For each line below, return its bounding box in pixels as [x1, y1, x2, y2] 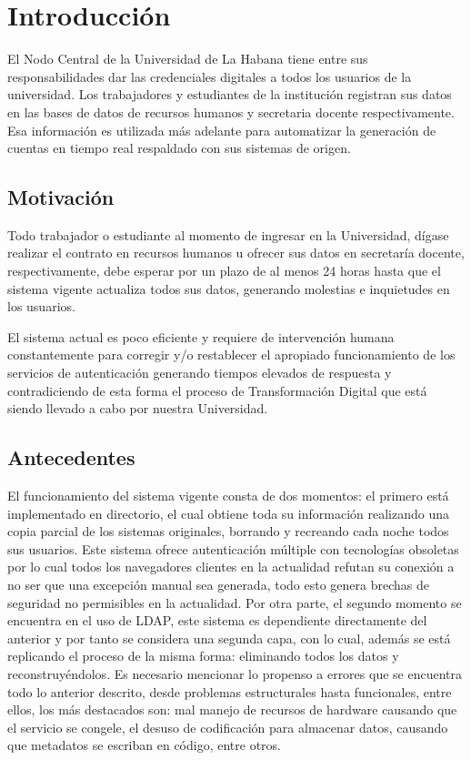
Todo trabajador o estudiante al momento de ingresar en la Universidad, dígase [7, 225, 449, 244]
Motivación [7, 183, 115, 211]
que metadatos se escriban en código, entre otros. [7, 735, 281, 755]
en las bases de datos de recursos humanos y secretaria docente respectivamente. [7, 102, 455, 121]
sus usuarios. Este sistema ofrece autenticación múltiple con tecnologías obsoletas [7, 539, 459, 558]
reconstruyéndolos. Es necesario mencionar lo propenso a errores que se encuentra [7, 664, 462, 683]
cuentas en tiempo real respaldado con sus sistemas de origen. [7, 138, 351, 157]
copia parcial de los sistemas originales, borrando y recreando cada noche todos [7, 522, 449, 541]
